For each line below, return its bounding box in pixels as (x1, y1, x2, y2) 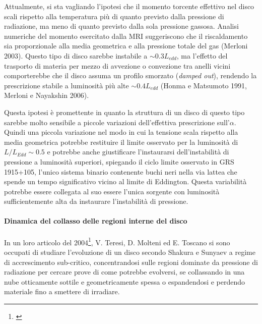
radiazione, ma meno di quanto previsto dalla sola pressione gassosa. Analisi (4, 21, 239, 31)
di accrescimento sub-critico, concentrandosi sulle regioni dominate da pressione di (4, 256, 258, 267)
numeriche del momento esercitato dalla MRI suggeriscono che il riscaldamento (4, 30, 248, 41)
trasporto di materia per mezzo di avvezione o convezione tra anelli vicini (4, 60, 231, 71)
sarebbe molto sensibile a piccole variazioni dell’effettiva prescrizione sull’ (4, 117, 230, 127)
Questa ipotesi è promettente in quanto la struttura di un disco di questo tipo (4, 106, 245, 117)
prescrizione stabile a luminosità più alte (4, 80, 129, 90)
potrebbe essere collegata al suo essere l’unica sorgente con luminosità (4, 186, 220, 196)
